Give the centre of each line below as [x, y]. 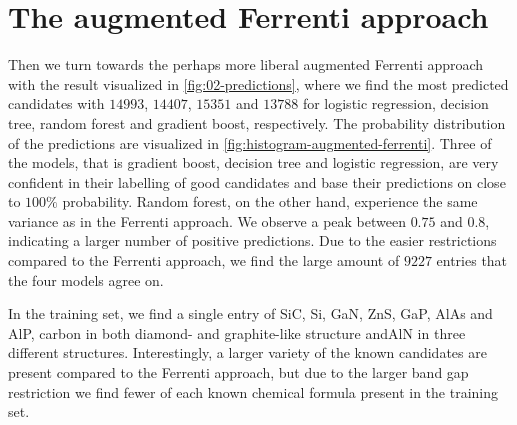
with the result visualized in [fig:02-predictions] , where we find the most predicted [258, 83]
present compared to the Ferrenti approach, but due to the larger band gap [238, 372]
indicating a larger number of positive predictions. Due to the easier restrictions [252, 240]
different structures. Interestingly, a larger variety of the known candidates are [247, 352]
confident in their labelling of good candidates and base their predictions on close [257, 181]
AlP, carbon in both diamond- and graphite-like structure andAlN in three [237, 332]
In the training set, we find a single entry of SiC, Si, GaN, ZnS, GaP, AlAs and [250, 313]
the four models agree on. [86, 279]
